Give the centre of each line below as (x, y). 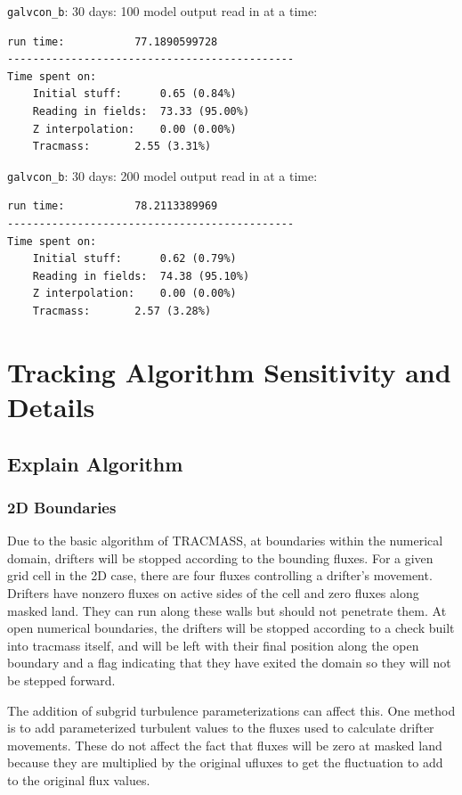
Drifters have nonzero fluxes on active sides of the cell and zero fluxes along (213, 592)
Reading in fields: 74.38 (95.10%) (141, 276)
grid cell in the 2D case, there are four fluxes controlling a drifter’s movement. (220, 575)
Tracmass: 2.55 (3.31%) (122, 147)
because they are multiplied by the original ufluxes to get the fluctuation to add (225, 762)
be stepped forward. (61, 680)
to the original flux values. (79, 779)
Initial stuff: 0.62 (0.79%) (134, 259)
